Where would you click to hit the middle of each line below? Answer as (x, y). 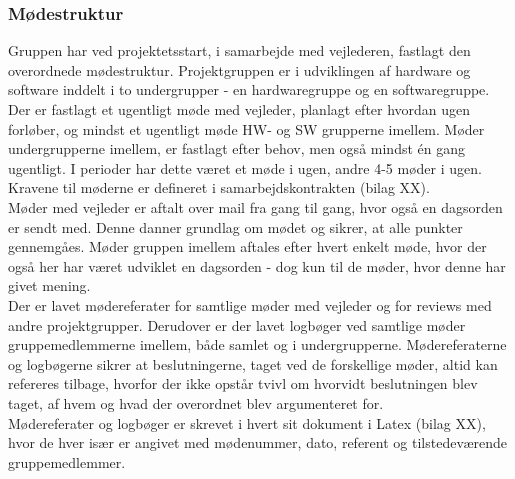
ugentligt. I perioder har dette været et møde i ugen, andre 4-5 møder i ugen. (245, 167)
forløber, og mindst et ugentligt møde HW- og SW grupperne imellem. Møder (246, 128)
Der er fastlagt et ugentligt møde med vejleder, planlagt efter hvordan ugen (239, 109)
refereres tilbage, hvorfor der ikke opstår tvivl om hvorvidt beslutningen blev (243, 383)
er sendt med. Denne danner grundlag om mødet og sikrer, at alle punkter (235, 226)
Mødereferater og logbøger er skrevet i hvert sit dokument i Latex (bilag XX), (247, 422)
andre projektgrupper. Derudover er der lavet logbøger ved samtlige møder (237, 324)
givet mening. (49, 285)
